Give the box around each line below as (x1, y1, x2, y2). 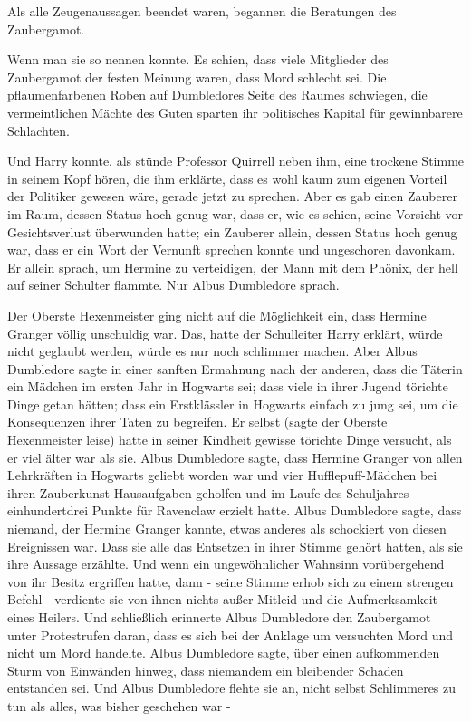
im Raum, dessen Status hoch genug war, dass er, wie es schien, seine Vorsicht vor (7, 204, 464, 223)
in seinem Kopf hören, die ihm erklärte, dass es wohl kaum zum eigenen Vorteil (7, 168, 447, 187)
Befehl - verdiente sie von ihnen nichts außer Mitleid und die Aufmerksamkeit (7, 590, 437, 609)
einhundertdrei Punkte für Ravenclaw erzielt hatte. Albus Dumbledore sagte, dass (7, 501, 462, 520)
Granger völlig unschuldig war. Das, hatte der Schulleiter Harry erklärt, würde (7, 323, 443, 342)
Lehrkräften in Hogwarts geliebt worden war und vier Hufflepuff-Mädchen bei (7, 466, 437, 485)
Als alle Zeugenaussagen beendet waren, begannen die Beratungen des (7, 2, 397, 20)
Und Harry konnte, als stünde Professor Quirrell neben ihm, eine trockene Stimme (7, 151, 465, 170)
